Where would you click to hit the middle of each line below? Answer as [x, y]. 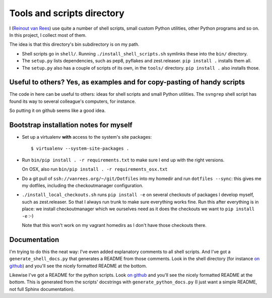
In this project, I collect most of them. [48, 35]
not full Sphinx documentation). [42, 289]
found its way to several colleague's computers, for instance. [73, 101]
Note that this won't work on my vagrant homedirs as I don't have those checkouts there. [114, 225]
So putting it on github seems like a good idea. [57, 110]
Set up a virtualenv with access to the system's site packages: [87, 137]
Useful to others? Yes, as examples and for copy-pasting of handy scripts [127, 82]
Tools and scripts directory [67, 13]
